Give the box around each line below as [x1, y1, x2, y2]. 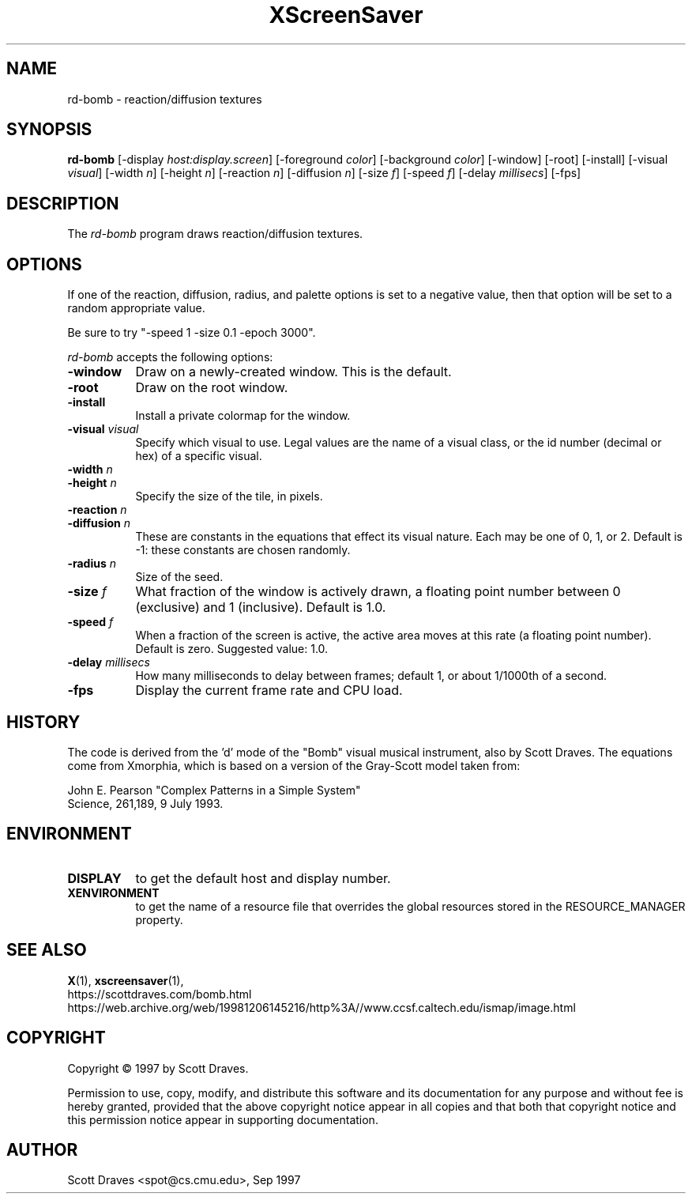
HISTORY [6, 711, 81, 732]
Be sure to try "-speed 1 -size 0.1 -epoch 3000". [67, 326, 316, 340]
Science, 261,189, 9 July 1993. [67, 796, 224, 810]
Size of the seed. [135, 570, 224, 584]
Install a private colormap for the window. [135, 409, 351, 423]
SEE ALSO [6, 940, 87, 960]
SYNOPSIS [6, 119, 92, 140]
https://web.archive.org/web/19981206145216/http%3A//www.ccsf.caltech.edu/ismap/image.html [67, 1000, 576, 1014]
